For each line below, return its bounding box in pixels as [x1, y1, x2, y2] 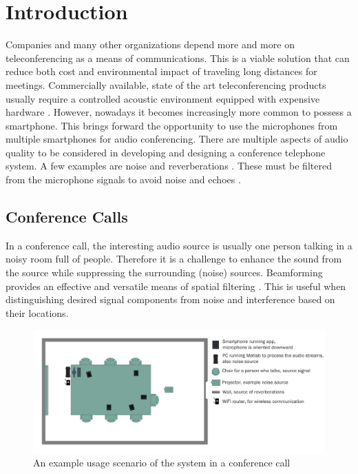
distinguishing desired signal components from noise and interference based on [6, 292, 335, 307]
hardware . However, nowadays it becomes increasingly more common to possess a [6, 105, 352, 119]
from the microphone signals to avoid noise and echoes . [6, 172, 241, 187]
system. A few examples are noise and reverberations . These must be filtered [6, 158, 332, 173]
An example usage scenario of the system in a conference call [33, 455, 291, 470]
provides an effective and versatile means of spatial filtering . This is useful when [6, 278, 346, 293]
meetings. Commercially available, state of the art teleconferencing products [6, 77, 326, 92]
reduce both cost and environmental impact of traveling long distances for [6, 64, 317, 79]
